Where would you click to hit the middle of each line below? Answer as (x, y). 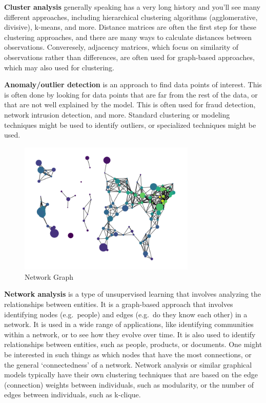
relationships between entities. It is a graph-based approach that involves (119, 304)
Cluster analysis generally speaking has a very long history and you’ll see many (132, 7)
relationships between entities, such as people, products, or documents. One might (133, 344)
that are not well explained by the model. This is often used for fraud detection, (130, 104)
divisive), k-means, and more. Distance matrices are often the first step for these (130, 27)
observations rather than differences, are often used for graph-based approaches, (129, 57)
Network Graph (49, 276)
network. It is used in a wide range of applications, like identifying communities (129, 324)
